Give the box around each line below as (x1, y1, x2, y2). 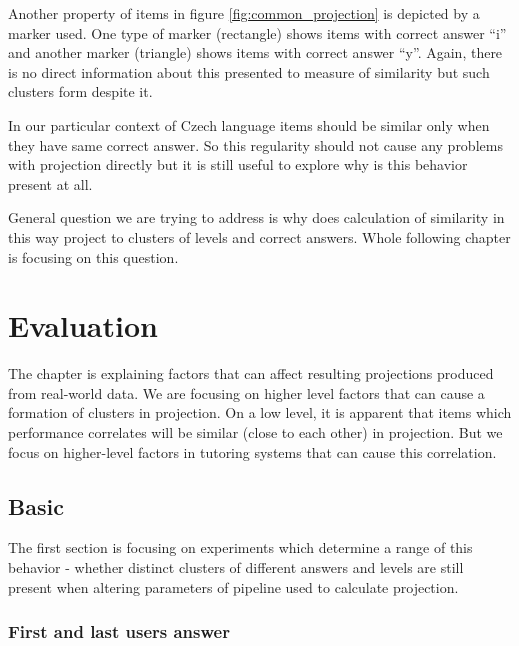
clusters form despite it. (8, 81, 153, 102)
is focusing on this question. (8, 246, 179, 267)
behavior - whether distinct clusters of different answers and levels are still (8, 557, 464, 578)
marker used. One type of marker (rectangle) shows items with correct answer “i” (8, 22, 507, 43)
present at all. (8, 173, 93, 194)
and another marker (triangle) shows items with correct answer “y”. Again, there (8, 42, 503, 63)
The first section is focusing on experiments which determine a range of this (8, 537, 473, 558)
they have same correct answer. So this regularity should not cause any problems (8, 134, 503, 155)
